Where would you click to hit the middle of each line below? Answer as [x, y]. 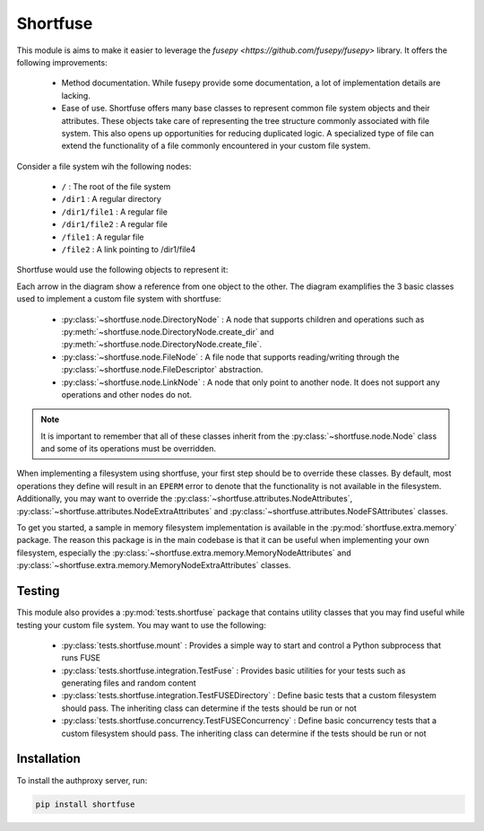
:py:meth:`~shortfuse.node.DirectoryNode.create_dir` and [168, 331]
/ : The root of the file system [116, 187]
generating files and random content [129, 683]
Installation [48, 759]
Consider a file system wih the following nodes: [104, 166]
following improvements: [62, 62]
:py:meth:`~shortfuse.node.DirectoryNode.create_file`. [162, 345]
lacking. [76, 95]
